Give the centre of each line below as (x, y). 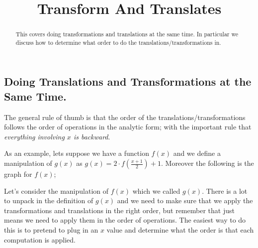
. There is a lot (225, 190)
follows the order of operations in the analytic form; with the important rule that (128, 127)
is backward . (92, 136)
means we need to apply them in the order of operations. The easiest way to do (125, 220)
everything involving (34, 136)
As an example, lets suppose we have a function (77, 153)
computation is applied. (40, 239)
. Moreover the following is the (207, 163)
